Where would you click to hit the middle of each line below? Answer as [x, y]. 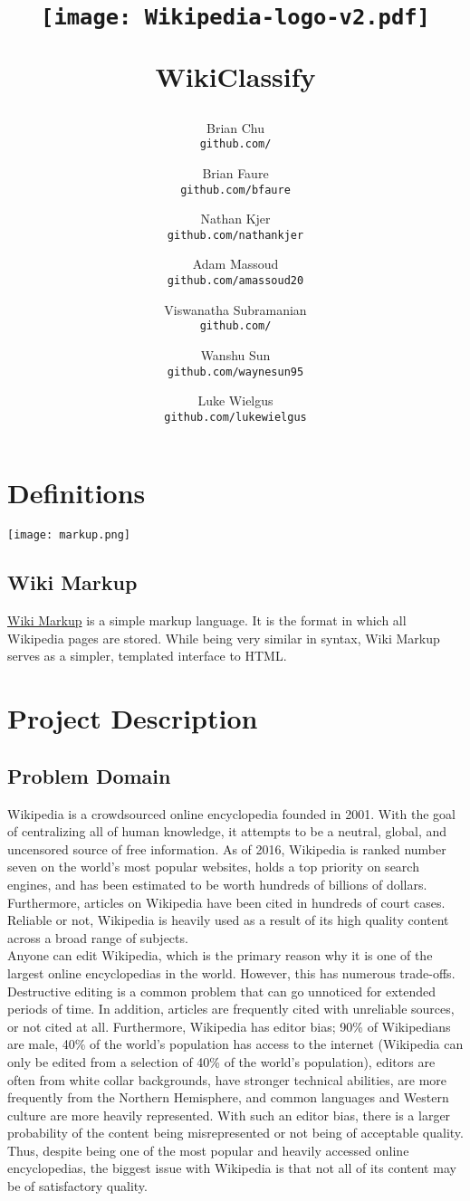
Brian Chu [235, 127]
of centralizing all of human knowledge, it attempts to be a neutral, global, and [227, 831]
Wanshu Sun [235, 354]
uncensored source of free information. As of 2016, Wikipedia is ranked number [227, 848]
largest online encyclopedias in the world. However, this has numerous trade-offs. [231, 972]
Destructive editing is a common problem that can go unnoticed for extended [221, 991]
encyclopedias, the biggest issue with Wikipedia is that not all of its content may [232, 1168]
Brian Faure [235, 172]
